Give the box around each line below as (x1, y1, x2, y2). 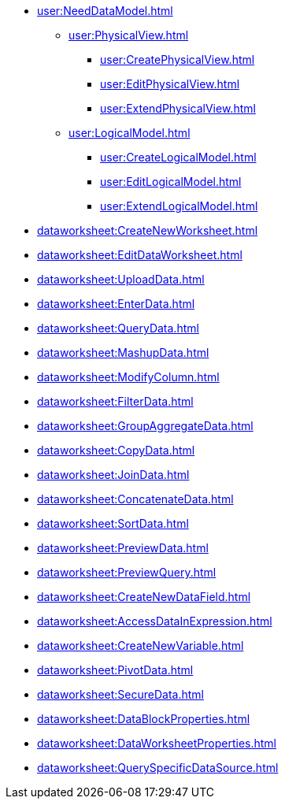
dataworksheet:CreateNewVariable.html (37, 639, 244, 652)
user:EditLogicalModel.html (100, 175, 242, 188)
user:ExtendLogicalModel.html (100, 199, 258, 213)
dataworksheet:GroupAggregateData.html (37, 419, 254, 432)
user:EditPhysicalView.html (100, 77, 240, 91)
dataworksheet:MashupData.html (37, 346, 209, 359)
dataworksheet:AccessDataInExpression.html (37, 614, 272, 628)
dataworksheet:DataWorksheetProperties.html (37, 736, 276, 750)
